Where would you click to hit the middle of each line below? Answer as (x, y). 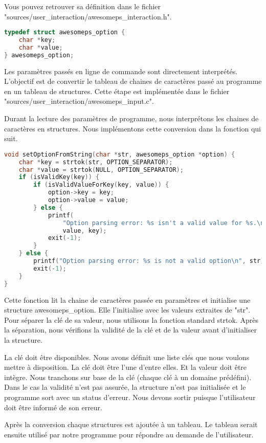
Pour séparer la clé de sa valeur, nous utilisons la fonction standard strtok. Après (131, 319)
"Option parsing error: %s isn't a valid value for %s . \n (163, 223)
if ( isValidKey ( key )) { (59, 177)
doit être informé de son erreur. (53, 407)
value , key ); (85, 230)
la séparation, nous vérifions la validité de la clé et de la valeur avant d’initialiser (130, 330)
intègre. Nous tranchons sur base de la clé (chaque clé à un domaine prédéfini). (128, 377)
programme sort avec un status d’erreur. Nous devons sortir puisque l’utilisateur (130, 397)
